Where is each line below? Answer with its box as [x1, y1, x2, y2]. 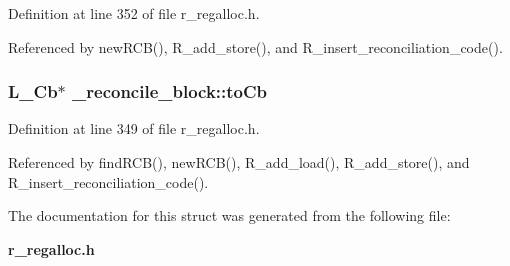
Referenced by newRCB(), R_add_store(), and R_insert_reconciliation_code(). [8, 36, 503, 57]
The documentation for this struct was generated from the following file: [8, 205, 451, 226]
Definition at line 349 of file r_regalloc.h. [8, 118, 260, 139]
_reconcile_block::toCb [72, 79, 268, 104]
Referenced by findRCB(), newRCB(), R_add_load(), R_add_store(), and [8, 152, 470, 172]
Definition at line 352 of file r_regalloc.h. [8, 3, 260, 23]
